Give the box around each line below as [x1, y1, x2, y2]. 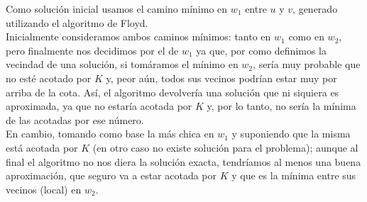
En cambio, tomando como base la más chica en [6, 126, 214, 141]
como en [288, 29, 324, 44]
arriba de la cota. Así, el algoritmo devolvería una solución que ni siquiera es [6, 84, 339, 99]
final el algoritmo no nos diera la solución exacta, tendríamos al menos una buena [6, 154, 361, 169]
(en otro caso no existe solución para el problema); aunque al [92, 140, 358, 155]
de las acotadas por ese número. [6, 112, 144, 127]
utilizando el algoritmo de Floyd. [6, 15, 148, 30]
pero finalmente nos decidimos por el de [6, 43, 179, 57]
